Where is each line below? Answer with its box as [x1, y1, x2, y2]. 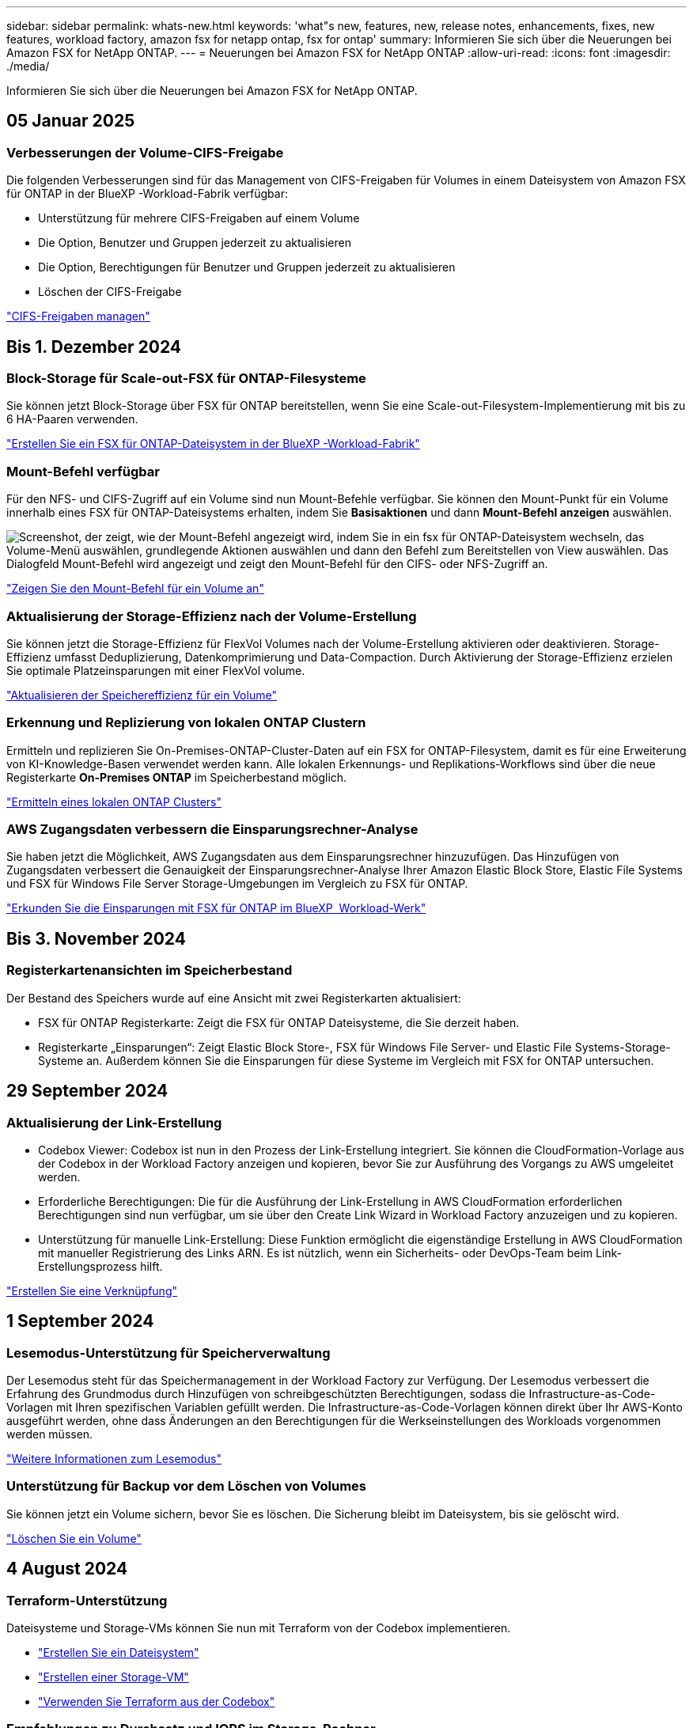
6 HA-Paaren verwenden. [6, 412, 138, 426]
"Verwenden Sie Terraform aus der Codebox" [38, 1695, 275, 1709]
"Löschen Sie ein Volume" [6, 1531, 142, 1545]
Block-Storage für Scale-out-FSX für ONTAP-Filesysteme [6, 370, 366, 387]
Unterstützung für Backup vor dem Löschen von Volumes [6, 1478, 367, 1495]
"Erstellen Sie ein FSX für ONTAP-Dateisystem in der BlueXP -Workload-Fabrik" [6, 437, 420, 451]
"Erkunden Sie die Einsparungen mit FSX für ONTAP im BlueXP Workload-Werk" [6, 901, 426, 915]
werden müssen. [6, 1427, 93, 1442]
